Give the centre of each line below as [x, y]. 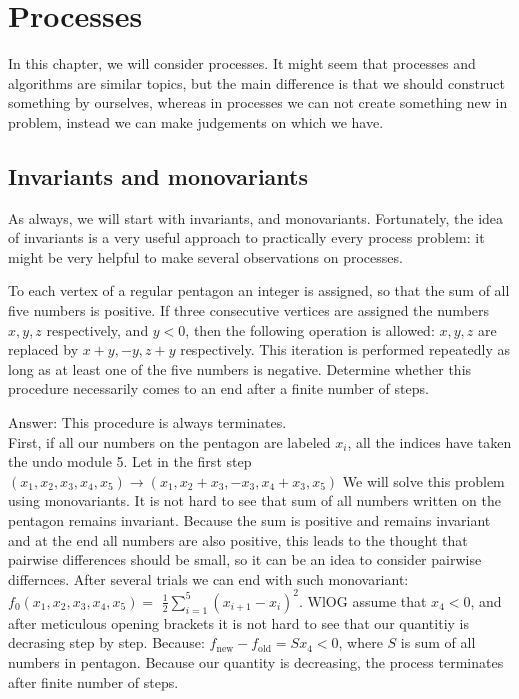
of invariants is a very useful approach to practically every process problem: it [246, 237]
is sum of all [438, 642]
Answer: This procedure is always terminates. [147, 422]
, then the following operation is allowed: [310, 329]
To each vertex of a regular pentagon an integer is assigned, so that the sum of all [259, 290]
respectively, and [97, 329]
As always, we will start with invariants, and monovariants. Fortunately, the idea [256, 217]
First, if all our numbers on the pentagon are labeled [169, 441]
